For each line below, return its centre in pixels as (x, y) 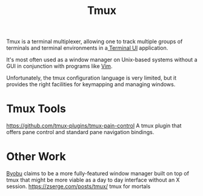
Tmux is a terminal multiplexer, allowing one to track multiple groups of (95, 42)
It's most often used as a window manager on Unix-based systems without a (102, 60)
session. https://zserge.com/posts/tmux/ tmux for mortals (78, 186)
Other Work (36, 157)
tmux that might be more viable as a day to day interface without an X (93, 180)
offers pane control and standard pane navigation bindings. (80, 132)
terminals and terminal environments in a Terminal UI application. (87, 48)
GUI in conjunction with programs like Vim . (59, 66)
